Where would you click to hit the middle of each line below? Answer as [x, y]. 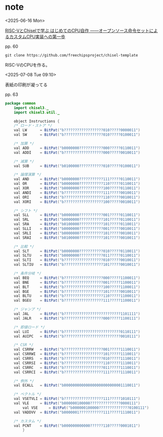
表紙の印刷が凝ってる [26, 85]
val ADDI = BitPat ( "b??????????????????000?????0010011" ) [77, 152]
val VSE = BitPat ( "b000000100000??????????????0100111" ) [86, 408]
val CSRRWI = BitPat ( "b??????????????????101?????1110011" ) [77, 354]
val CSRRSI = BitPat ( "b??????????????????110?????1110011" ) [77, 363]
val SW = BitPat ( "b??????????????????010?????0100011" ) [77, 135]
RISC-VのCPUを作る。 [27, 65]
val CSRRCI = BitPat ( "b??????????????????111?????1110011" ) [77, 372]
